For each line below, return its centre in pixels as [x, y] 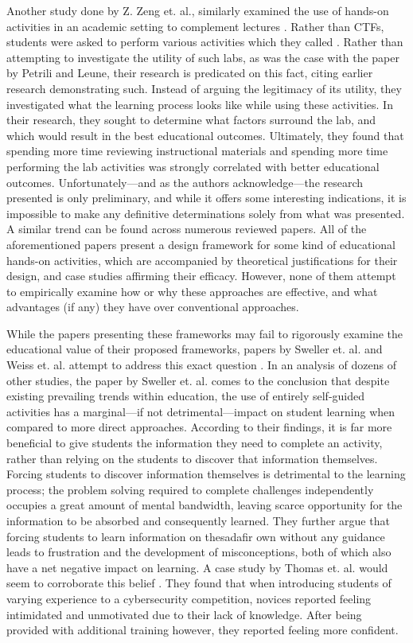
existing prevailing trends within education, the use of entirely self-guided [186, 396]
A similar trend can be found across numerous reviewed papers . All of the [187, 229]
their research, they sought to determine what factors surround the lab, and [191, 120]
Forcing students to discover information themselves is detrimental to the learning [206, 474]
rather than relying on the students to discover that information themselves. [192, 458]
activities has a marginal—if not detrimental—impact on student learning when [201, 411]
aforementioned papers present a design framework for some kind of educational [201, 244]
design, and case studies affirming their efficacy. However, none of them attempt [201, 276]
